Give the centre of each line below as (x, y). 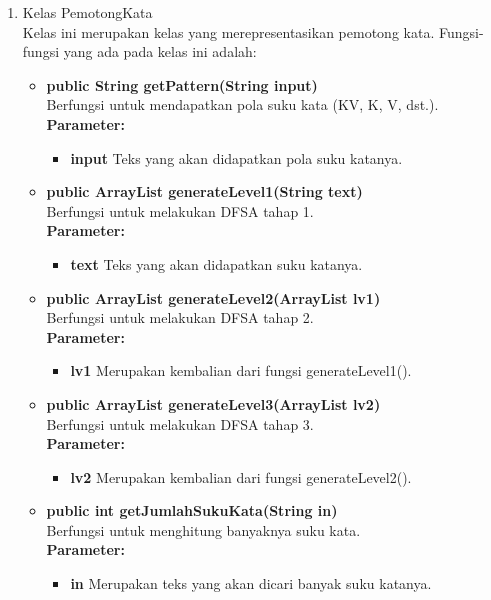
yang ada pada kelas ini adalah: (160, 51)
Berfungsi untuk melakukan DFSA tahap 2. (180, 317)
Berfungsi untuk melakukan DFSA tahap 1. (180, 210)
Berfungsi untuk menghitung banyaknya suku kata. (203, 529)
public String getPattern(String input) (182, 84)
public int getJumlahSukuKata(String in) (192, 510)
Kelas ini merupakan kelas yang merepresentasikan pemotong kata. (228, 31)
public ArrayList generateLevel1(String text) (204, 191)
